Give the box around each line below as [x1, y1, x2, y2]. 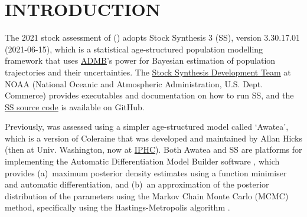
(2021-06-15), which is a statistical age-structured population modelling [5, 42, 263, 55]
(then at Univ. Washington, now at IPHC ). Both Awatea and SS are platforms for [5, 143, 302, 156]
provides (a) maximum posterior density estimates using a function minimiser [5, 166, 287, 179]
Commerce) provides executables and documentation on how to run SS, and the [5, 89, 294, 101]
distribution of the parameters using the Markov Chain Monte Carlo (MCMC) [5, 189, 289, 202]
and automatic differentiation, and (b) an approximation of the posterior [5, 178, 269, 190]
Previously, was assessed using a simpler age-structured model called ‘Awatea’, [5, 120, 289, 133]
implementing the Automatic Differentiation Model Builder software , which [5, 155, 280, 167]
